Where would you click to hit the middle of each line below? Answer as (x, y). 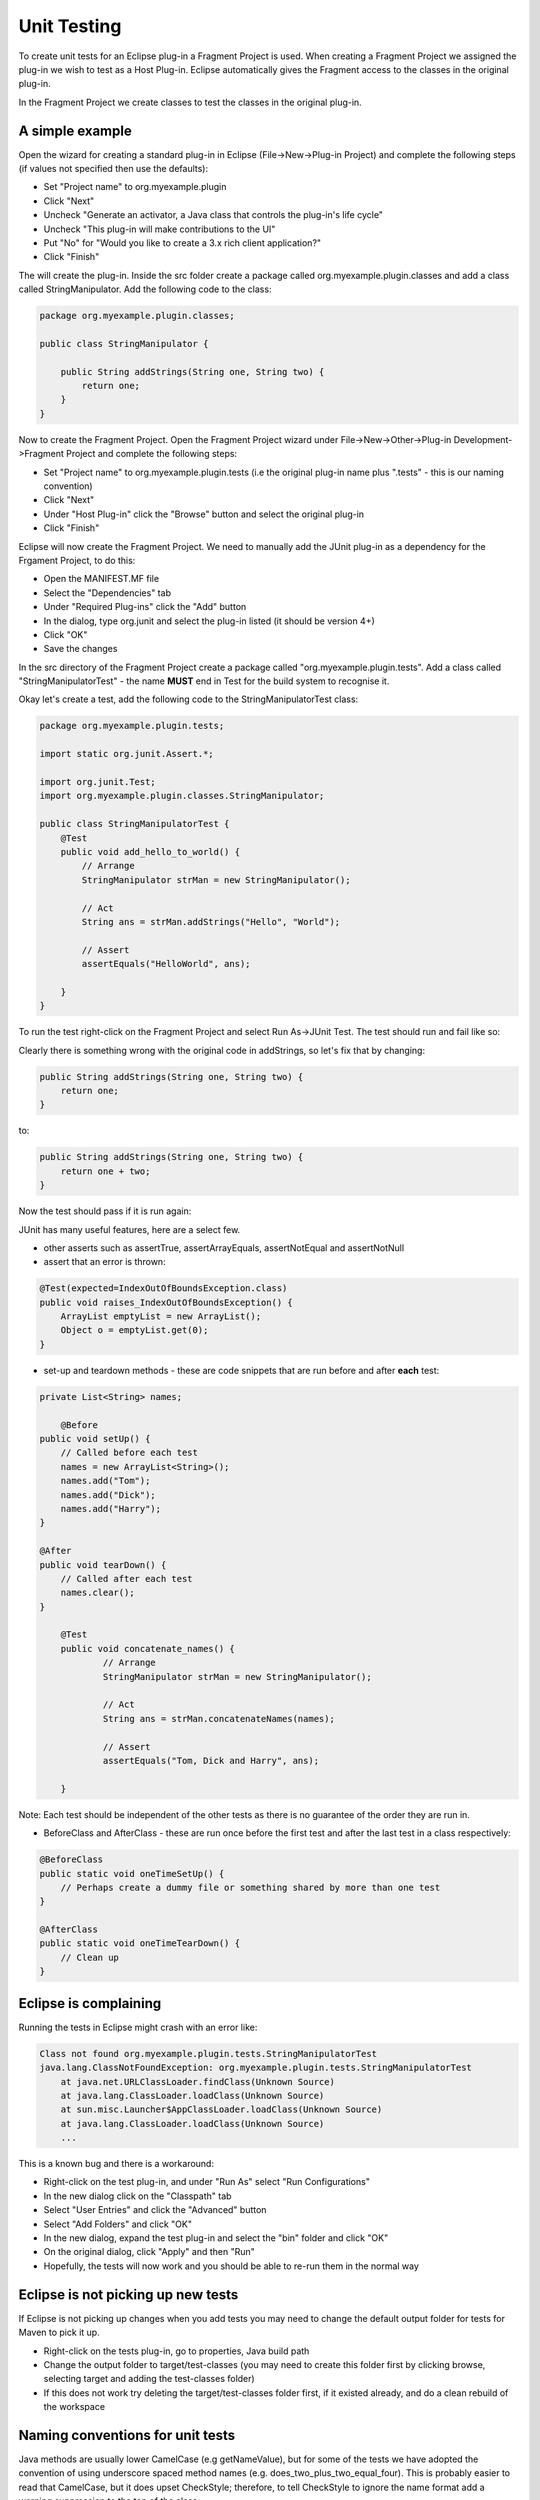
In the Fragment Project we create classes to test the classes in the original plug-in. (190, 102)
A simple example (75, 130)
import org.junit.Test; (98, 782)
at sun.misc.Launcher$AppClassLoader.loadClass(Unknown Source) (221, 2109)
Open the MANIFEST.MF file (101, 579)
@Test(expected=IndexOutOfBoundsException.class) (163, 1288)
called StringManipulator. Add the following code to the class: (145, 289)
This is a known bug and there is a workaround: (116, 2164)
